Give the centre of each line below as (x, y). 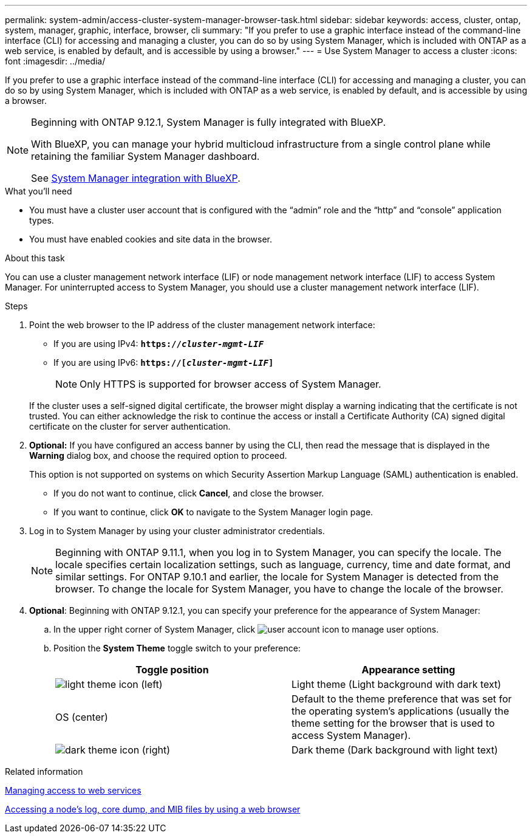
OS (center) (82, 717)
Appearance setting (408, 670)
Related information (44, 771)
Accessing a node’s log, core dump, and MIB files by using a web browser (153, 809)
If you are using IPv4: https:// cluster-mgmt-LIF (159, 344)
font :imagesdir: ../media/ (55, 61)
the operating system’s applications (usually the (401, 711)
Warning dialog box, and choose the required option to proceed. (158, 455)
